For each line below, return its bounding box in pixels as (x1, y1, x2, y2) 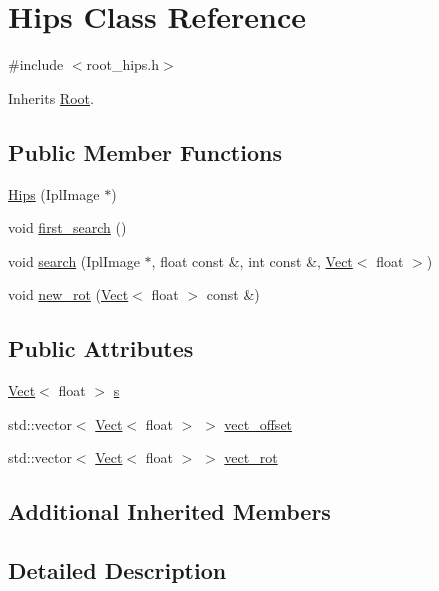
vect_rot (224, 447, 278, 468)
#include (8, 54, 64, 75)
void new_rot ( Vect (8, 284, 129, 305)
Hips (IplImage (8, 183, 100, 204)
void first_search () (8, 217, 127, 238)
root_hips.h (86, 54, 160, 75)
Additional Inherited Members (8, 496, 331, 527)
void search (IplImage (8, 250, 140, 271)
